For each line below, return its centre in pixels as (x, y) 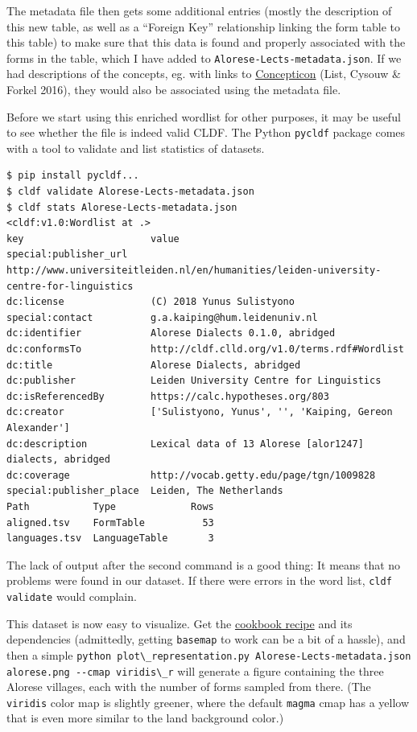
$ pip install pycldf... (73, 176)
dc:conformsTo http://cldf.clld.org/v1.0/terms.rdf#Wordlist (205, 349)
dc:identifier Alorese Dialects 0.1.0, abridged (171, 333)
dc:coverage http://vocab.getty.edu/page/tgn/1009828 (191, 475)
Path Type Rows (110, 506)
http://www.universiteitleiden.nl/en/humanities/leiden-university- (194, 271)
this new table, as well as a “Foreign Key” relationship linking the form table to (204, 26)
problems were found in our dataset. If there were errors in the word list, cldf (199, 580)
